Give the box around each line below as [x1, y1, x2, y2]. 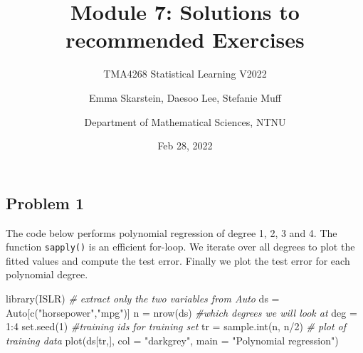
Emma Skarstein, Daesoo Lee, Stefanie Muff [89, 90, 281, 105]
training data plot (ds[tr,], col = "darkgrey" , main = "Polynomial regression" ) [6, 332, 339, 347]
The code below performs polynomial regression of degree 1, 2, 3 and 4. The [6, 225, 337, 240]
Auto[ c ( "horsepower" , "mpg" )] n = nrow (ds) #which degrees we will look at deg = [6, 305, 357, 320]
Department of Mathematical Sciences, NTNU [84, 114, 286, 129]
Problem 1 [6, 191, 84, 214]
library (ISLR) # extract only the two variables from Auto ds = [6, 290, 280, 305]
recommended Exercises [65, 25, 305, 54]
